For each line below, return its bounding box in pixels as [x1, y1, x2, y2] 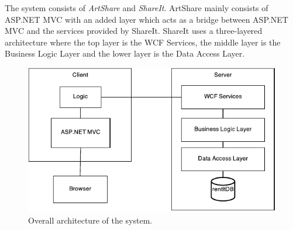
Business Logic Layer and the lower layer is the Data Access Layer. [5, 47, 245, 60]
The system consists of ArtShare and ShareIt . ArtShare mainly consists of [5, 2, 268, 13]
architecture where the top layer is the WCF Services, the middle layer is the [5, 36, 281, 48]
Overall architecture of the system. [28, 214, 153, 226]
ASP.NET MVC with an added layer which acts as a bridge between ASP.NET [5, 13, 288, 25]
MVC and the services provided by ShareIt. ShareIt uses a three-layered [5, 25, 263, 37]
